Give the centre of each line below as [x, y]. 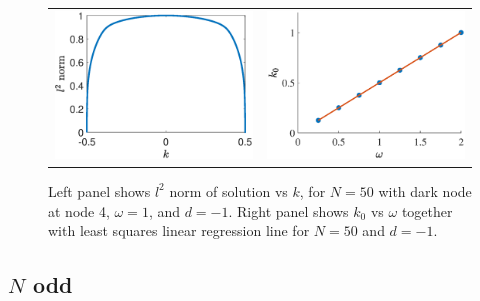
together [427, 210]
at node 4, [79, 210]
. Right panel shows [288, 210]
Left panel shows [99, 190]
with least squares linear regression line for [179, 230]
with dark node [425, 190]
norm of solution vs [228, 190]
